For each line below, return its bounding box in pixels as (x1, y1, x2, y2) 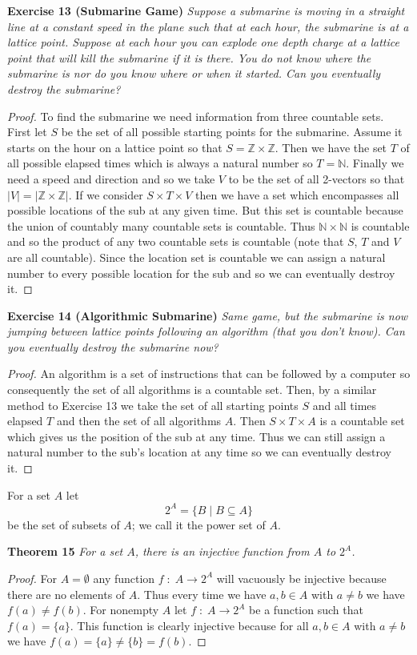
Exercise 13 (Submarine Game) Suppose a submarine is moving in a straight (7, 2, 405, 18)
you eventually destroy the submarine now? (7, 338, 219, 355)
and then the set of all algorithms (56, 412, 222, 429)
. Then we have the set (275, 139, 387, 155)
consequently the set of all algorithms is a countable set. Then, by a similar (7, 381, 377, 398)
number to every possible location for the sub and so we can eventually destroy (7, 264, 395, 281)
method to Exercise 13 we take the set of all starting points (7, 396, 299, 413)
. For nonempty (82, 601, 159, 618)
